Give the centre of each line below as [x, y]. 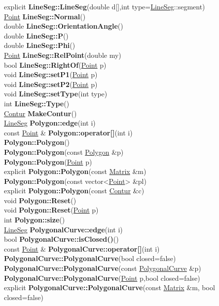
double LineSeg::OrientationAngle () [64, 26]
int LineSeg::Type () [37, 103]
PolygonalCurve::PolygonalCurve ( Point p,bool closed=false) [102, 278]
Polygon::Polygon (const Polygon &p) [64, 152]
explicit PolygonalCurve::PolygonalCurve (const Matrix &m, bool [109, 287]
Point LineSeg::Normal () [45, 16]
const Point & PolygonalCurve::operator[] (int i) [82, 248]
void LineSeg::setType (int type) [56, 94]
